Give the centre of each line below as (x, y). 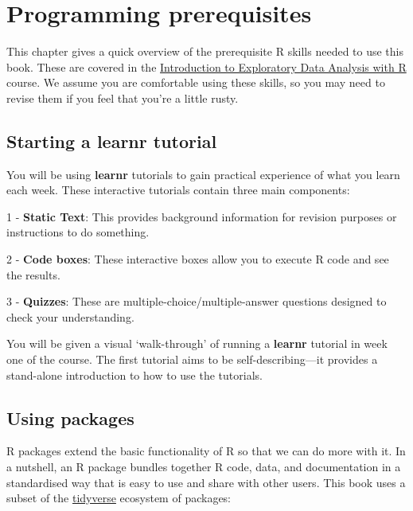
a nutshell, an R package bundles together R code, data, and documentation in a (204, 467)
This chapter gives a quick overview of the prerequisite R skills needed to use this (205, 51)
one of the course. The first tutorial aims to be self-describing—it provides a (192, 359)
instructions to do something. (78, 232)
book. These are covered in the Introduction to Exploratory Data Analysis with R (206, 66)
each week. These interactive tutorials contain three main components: (178, 190)
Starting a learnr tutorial (112, 140)
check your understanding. (70, 316)
